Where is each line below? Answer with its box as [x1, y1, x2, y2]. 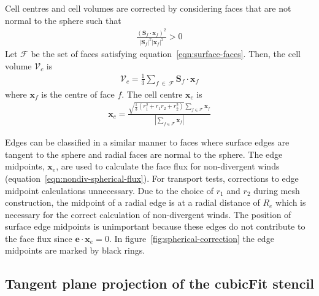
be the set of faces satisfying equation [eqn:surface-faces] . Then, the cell [31, 47, 301, 60]
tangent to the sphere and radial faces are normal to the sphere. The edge [5, 147, 283, 160]
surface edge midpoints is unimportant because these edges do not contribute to [5, 220, 306, 233]
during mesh [253, 184, 300, 197]
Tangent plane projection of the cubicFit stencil [5, 274, 314, 293]
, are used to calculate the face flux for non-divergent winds [56, 160, 280, 173]
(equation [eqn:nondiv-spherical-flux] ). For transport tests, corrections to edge [5, 171, 299, 184]
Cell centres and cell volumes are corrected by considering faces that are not [5, 2, 291, 14]
